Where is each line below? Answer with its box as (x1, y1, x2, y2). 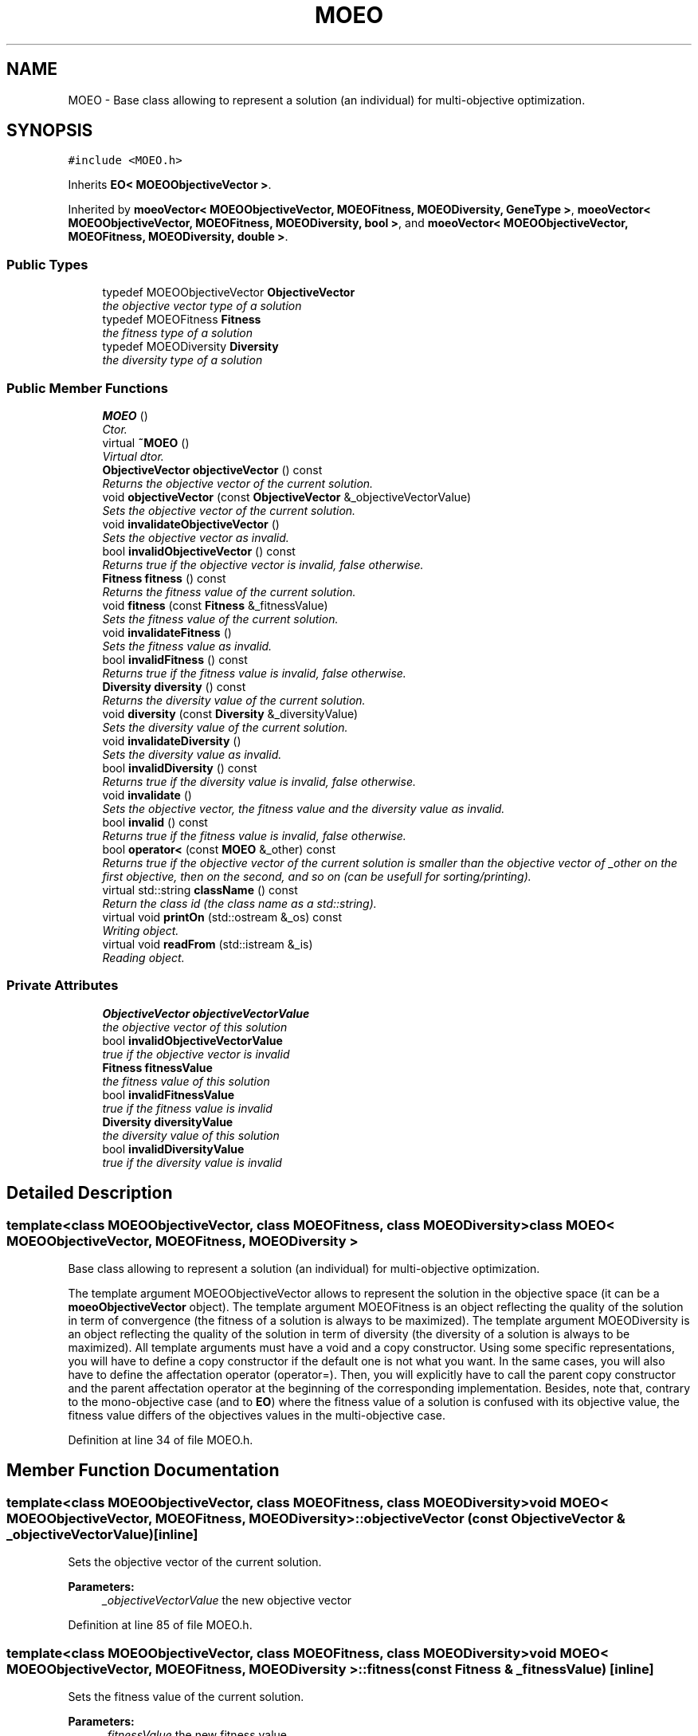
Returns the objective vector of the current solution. (102, 476, 374, 490)
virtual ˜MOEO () (102, 435, 190, 450)
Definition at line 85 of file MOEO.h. (68, 1618, 253, 1632)
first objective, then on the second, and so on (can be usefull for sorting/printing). (102, 869, 531, 883)
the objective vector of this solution (102, 1019, 288, 1034)
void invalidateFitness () (102, 625, 232, 639)
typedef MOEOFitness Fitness (102, 312, 261, 327)
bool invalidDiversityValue (102, 1141, 245, 1156)
